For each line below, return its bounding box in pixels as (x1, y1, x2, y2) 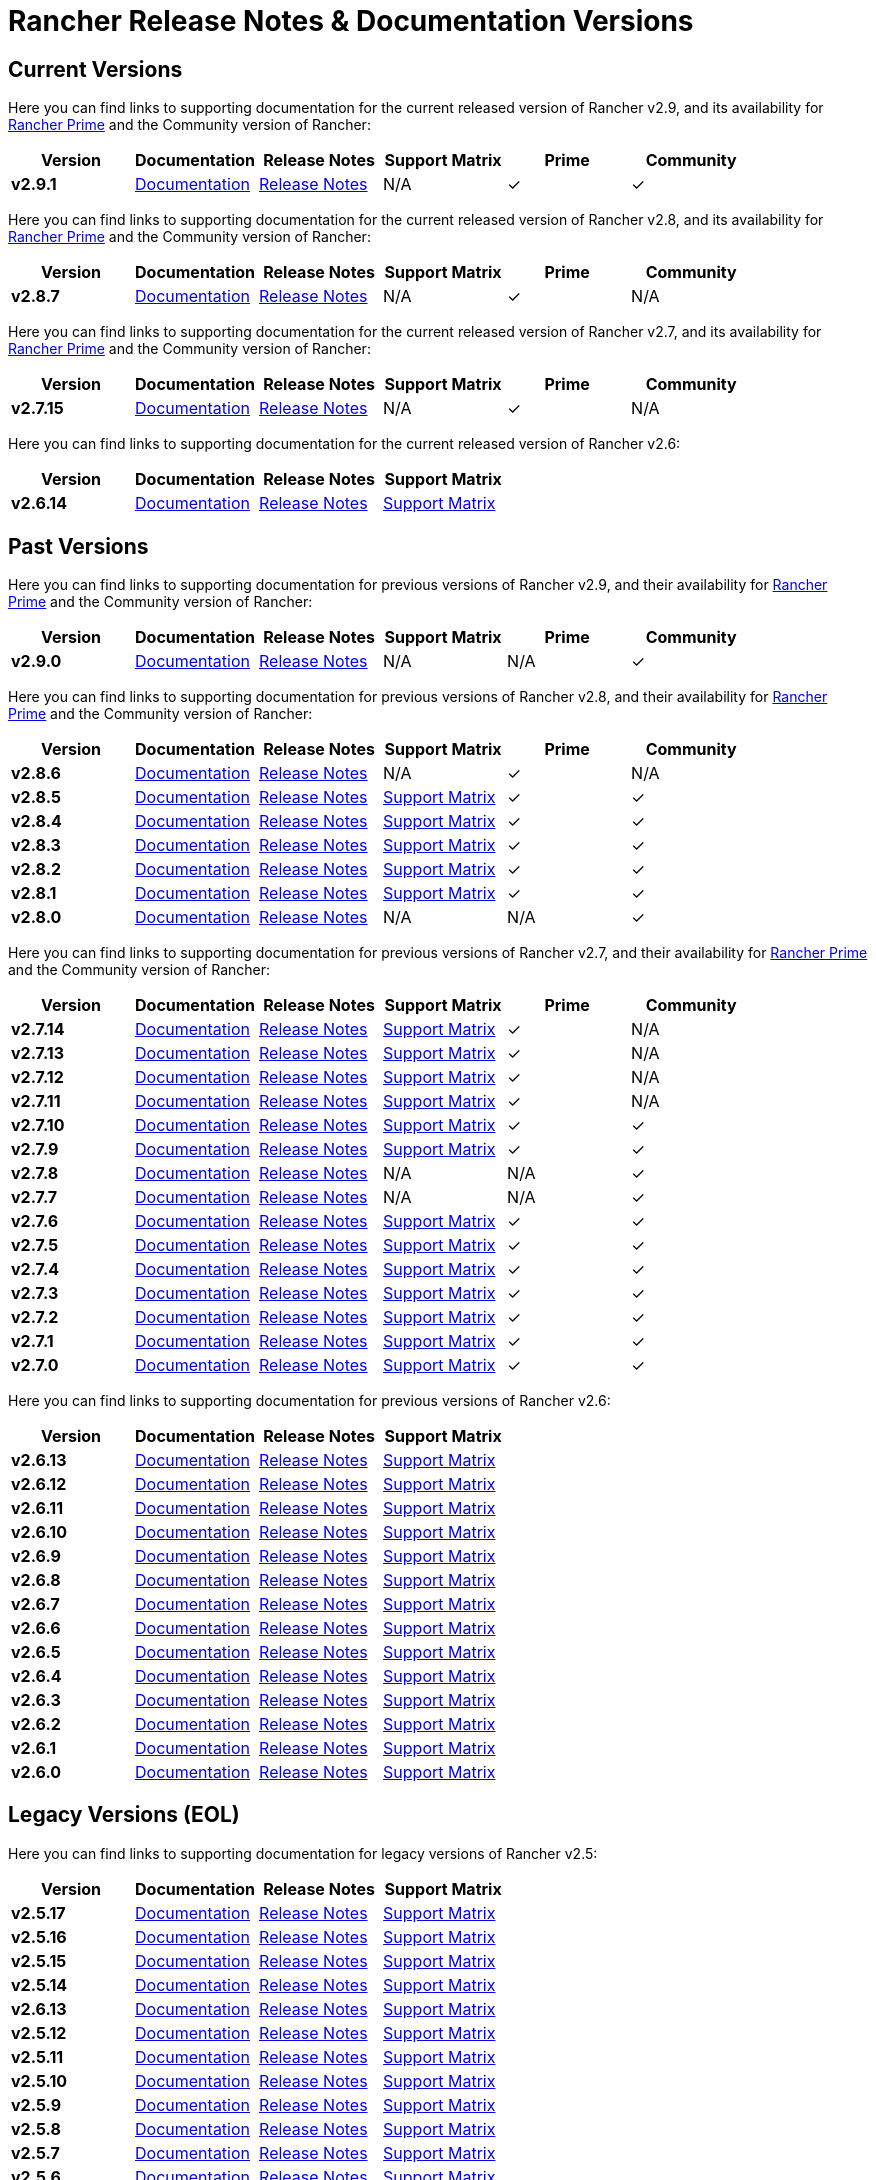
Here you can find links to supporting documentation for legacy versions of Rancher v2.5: (8, 1844, 598, 1862)
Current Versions (8, 56, 183, 82)
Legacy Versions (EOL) (8, 1802, 240, 1828)
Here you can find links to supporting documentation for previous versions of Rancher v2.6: (8, 1392, 611, 1410)
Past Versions (8, 533, 149, 559)
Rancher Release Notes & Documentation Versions (8, 4, 694, 38)
